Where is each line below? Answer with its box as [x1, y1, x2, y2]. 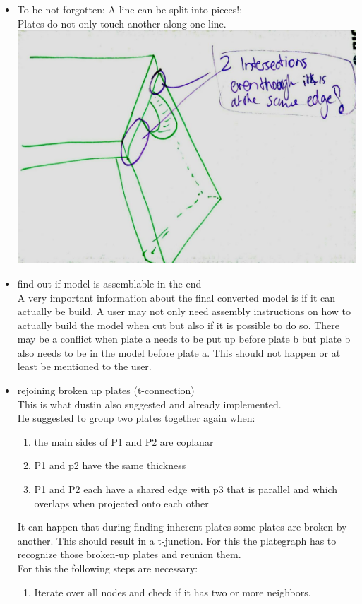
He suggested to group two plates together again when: [17, 410, 255, 425]
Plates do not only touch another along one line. [17, 16, 227, 30]
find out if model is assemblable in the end [17, 276, 202, 290]
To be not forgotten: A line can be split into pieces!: [17, 2, 243, 16]
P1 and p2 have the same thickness [34, 458, 186, 473]
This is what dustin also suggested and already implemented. [17, 396, 282, 411]
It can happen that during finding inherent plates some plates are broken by [17, 519, 347, 534]
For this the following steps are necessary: [17, 561, 198, 575]
